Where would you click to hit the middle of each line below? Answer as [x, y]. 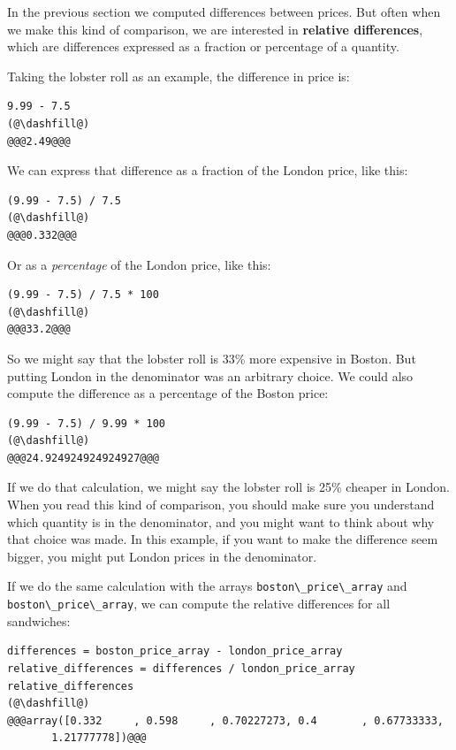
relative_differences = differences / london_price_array [181, 668]
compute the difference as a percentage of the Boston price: [168, 393]
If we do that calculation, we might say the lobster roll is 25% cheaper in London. [229, 487]
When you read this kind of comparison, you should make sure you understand [221, 505]
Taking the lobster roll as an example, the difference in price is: [179, 76]
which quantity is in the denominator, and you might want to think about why [221, 521]
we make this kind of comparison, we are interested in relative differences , [215, 29]
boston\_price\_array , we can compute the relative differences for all [199, 604]
